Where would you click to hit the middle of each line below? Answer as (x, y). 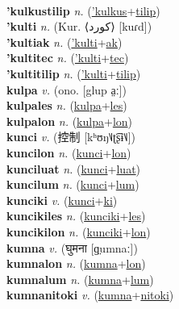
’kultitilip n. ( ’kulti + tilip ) (74, 73)
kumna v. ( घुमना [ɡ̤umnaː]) (72, 247)
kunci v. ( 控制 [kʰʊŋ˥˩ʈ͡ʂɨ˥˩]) (71, 137)
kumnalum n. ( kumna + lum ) (80, 279)
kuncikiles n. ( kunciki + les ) (76, 216)
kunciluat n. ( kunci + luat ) (74, 168)
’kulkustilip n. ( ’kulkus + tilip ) (83, 10)
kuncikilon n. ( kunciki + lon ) (79, 231)
